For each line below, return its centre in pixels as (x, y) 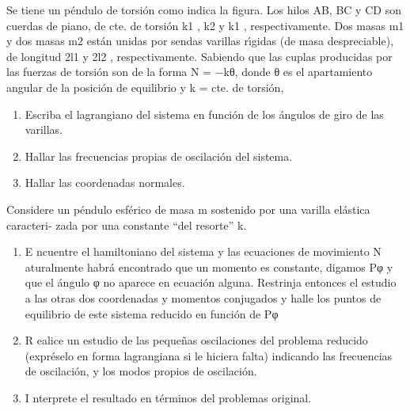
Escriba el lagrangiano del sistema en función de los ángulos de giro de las (204, 114)
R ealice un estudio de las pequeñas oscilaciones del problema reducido (196, 340)
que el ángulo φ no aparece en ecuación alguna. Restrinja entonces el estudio (211, 282)
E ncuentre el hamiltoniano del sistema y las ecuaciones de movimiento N (203, 251)
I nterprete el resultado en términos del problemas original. (168, 397)
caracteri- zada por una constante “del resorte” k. (127, 225)
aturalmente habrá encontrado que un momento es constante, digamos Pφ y (209, 266)
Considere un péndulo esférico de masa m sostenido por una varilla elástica (188, 209)
